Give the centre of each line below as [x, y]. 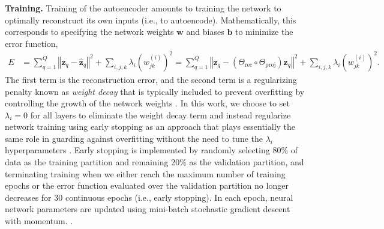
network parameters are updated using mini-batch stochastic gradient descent [148, 209]
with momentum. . [39, 221]
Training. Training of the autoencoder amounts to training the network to [143, 8]
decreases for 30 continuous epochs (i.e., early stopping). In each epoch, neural [149, 197]
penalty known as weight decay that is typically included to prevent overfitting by [155, 91]
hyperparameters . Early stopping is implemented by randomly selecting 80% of [151, 150]
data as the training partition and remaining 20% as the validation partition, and [154, 162]
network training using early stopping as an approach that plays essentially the [150, 127]
